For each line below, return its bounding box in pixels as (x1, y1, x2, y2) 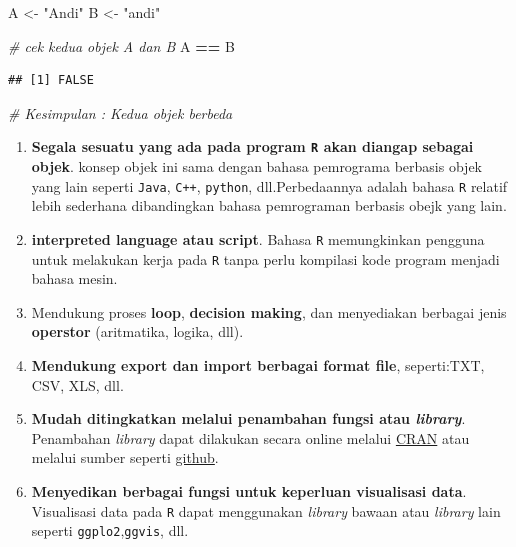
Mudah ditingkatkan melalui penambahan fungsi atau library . (31, 408, 466, 429)
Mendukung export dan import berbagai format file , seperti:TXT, (31, 354, 485, 375)
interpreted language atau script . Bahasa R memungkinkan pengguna (31, 228, 485, 249)
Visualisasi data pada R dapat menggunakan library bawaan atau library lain (31, 500, 501, 521)
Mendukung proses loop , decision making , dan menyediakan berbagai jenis (31, 301, 507, 322)
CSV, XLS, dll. (31, 374, 124, 395)
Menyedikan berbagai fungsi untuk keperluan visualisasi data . (31, 480, 467, 501)
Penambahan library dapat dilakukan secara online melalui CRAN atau (31, 427, 470, 448)
